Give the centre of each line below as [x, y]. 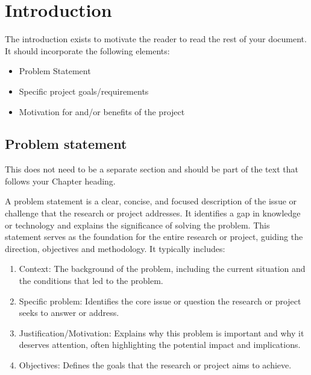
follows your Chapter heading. [60, 181]
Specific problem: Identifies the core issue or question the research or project [160, 301]
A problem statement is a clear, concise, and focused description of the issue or [151, 201]
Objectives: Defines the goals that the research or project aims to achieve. [155, 365]
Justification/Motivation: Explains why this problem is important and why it [162, 332]
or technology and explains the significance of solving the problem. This [137, 225]
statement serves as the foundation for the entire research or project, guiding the [154, 237]
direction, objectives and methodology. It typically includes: [115, 248]
